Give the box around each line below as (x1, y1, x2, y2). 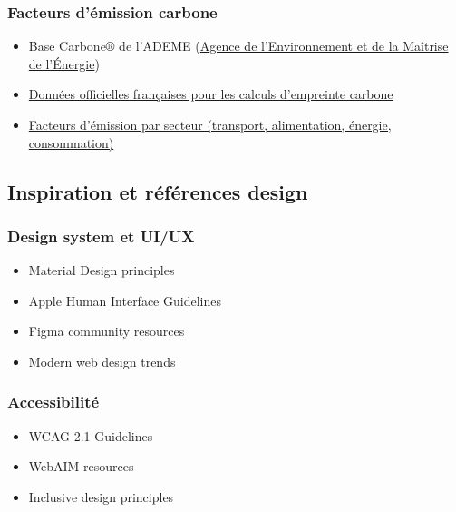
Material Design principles (28, 261, 175, 280)
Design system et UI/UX (7, 224, 195, 247)
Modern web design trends (28, 351, 176, 370)
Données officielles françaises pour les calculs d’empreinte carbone (28, 84, 393, 103)
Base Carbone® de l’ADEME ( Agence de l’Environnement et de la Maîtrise (28, 36, 449, 55)
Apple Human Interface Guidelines (28, 290, 221, 310)
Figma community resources (28, 321, 185, 340)
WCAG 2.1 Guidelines (28, 426, 153, 445)
